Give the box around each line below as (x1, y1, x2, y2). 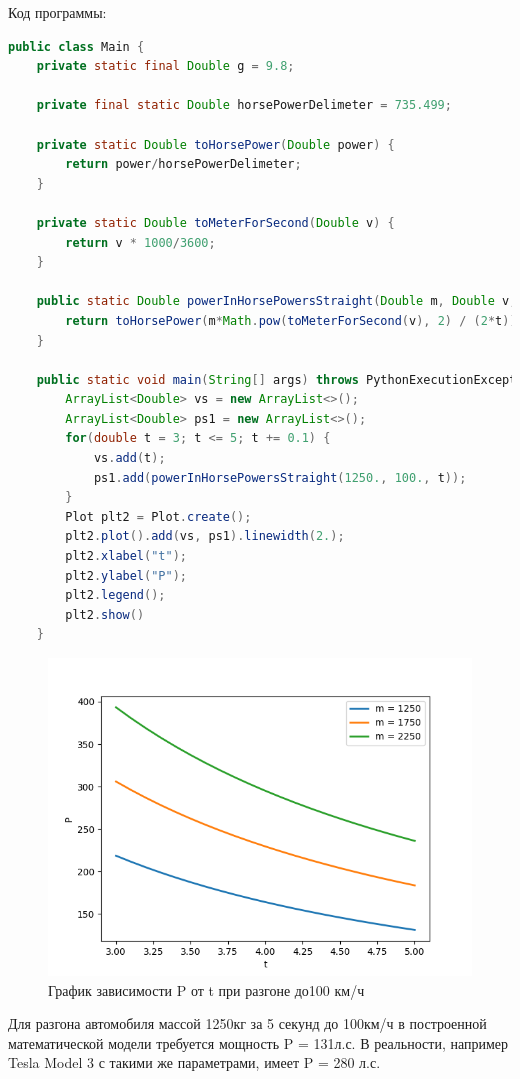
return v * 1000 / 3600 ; (65, 235, 216, 250)
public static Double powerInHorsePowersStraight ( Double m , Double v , (36, 294, 517, 309)
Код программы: (8, 2, 107, 22)
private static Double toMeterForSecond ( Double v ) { (36, 215, 395, 230)
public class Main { (8, 39, 145, 54)
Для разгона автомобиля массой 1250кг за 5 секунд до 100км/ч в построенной (8, 1013, 487, 1034)
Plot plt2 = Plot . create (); (65, 509, 252, 524)
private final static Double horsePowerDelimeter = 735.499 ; (36, 98, 452, 113)
